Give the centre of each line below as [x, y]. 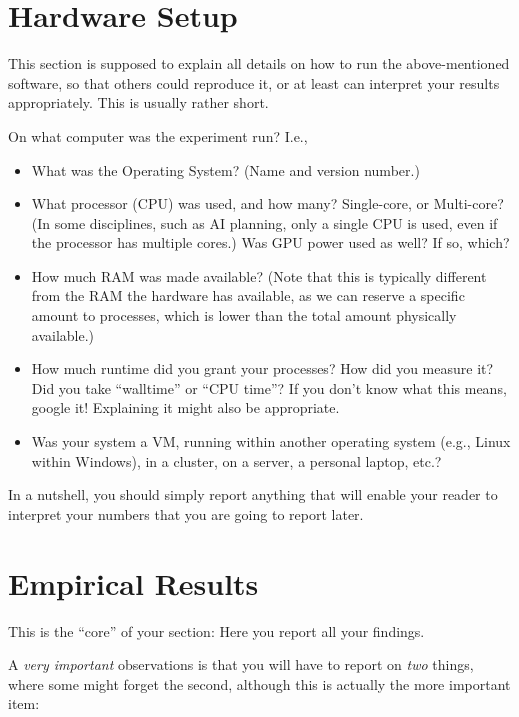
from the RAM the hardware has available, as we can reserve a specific [248, 295]
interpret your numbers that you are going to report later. [186, 513]
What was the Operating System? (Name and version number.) [225, 169]
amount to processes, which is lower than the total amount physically [244, 315]
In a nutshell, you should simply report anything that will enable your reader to [253, 494]
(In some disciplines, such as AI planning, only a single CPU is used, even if [264, 222]
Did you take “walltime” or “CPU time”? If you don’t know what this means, [269, 387]
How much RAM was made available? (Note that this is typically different [259, 275]
